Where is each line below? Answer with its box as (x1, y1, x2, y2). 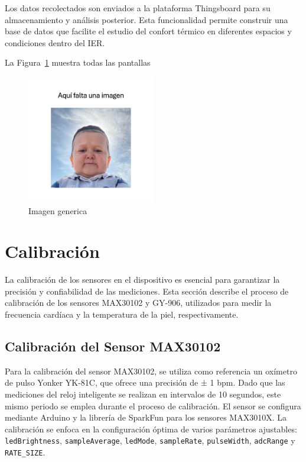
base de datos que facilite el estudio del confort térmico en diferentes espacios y (5, 25, 292, 37)
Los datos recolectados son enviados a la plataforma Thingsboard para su (5, 2, 271, 14)
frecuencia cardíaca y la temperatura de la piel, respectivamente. (5, 308, 239, 321)
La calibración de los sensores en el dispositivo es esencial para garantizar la (5, 273, 280, 286)
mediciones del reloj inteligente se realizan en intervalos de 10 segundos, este (5, 388, 281, 400)
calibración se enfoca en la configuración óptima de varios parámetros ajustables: (5, 422, 297, 435)
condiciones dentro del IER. (5, 36, 105, 49)
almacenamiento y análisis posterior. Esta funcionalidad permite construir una (5, 13, 288, 25)
